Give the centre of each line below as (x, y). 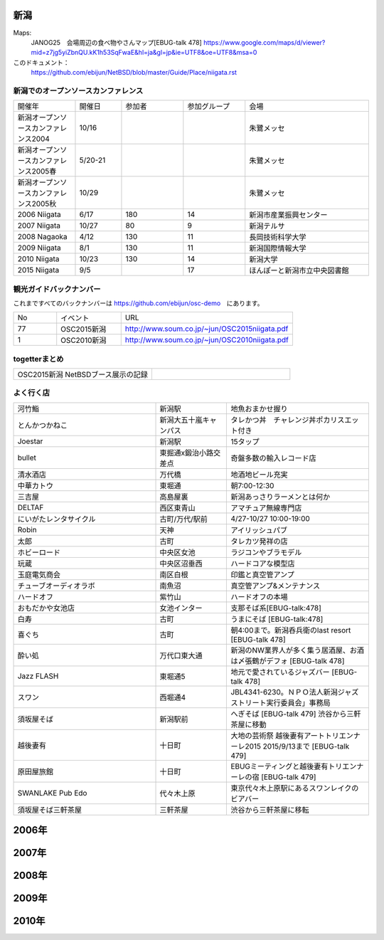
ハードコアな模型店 (263, 564)
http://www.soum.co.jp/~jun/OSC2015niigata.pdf (207, 329)
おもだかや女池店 (46, 608)
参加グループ (209, 107)
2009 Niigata (39, 248)
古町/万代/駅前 (183, 519)
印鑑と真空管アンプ (263, 574)
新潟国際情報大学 (278, 248)
